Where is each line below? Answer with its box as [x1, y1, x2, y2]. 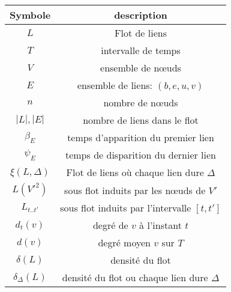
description [114, 8, 167, 22]
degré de [92, 218, 128, 232]
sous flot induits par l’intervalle [60, 201, 191, 214]
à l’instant [139, 218, 182, 232]
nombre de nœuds [103, 96, 178, 109]
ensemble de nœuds [100, 61, 181, 75]
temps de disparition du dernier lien [65, 148, 216, 162]
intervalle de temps [101, 43, 181, 57]
